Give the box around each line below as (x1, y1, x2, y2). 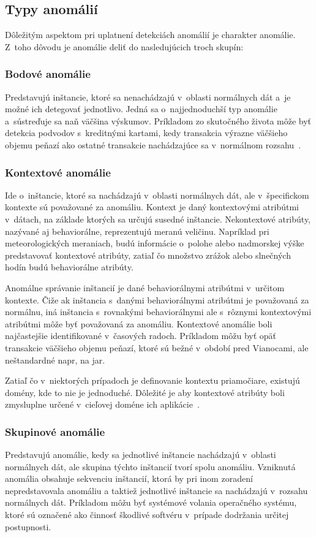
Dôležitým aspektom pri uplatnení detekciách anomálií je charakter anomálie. (5, 28, 296, 41)
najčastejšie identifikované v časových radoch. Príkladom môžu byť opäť (5, 329, 277, 342)
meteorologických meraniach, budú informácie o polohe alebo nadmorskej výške (5, 237, 304, 249)
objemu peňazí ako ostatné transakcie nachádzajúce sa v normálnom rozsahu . (5, 138, 301, 151)
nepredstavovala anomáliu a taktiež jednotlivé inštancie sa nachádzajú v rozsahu (5, 484, 308, 497)
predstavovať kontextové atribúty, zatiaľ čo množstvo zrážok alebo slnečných (5, 248, 291, 261)
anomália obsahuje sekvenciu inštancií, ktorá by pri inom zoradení (5, 472, 253, 485)
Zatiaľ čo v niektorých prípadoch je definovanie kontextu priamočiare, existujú (5, 374, 300, 387)
